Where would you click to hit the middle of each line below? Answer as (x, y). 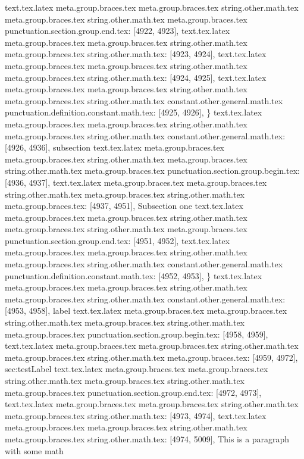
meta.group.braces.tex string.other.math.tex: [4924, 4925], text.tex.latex (136, 77)
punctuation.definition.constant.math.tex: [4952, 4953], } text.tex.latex (134, 275)
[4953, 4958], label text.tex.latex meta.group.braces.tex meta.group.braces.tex (146, 310)
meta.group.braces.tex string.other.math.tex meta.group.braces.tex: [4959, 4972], (151, 357)
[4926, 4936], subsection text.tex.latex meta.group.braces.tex (115, 147)
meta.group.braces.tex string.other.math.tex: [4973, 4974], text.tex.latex (136, 415)
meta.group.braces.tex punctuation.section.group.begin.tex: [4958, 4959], (137, 334)
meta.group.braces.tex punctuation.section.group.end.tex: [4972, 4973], (133, 392)
